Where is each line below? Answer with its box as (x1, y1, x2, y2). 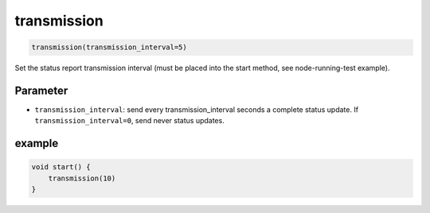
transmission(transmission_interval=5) (31, 43, 187, 52)
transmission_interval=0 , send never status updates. (34, 116, 225, 126)
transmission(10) (48, 173, 116, 183)
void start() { (31, 163, 91, 172)
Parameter (14, 83, 68, 97)
